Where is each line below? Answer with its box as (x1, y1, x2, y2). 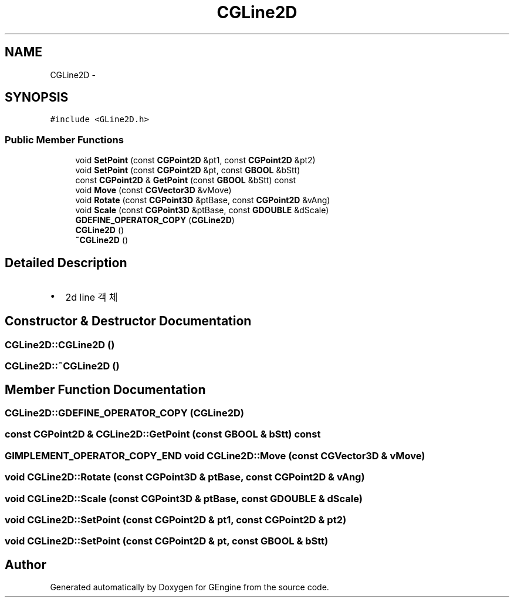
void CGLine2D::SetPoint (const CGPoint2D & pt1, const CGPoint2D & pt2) (5, 513, 347, 526)
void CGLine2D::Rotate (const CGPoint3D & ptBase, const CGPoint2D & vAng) (5, 471, 365, 483)
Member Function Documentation (5, 382, 206, 397)
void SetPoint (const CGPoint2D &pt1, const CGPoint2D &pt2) (75, 155, 316, 166)
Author (5, 557, 46, 572)
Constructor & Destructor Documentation (5, 314, 252, 329)
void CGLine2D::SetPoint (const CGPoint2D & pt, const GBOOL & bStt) (5, 535, 329, 547)
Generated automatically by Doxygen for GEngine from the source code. (50, 582, 329, 593)
